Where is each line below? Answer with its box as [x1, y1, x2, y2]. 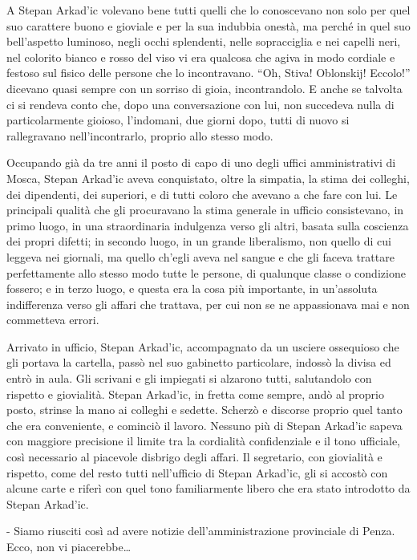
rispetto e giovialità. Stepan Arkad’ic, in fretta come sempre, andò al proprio [6, 385, 384, 402]
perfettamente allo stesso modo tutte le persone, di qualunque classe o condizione [6, 264, 406, 281]
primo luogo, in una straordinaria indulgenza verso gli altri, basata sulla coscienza [6, 217, 409, 233]
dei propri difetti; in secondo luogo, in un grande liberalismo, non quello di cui [6, 233, 391, 250]
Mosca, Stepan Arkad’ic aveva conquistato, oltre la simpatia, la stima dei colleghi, [6, 169, 410, 186]
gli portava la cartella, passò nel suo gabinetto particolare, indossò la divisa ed [6, 354, 391, 371]
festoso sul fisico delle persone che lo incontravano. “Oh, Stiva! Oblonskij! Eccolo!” [6, 64, 411, 81]
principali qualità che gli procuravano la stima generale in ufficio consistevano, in [6, 201, 404, 218]
